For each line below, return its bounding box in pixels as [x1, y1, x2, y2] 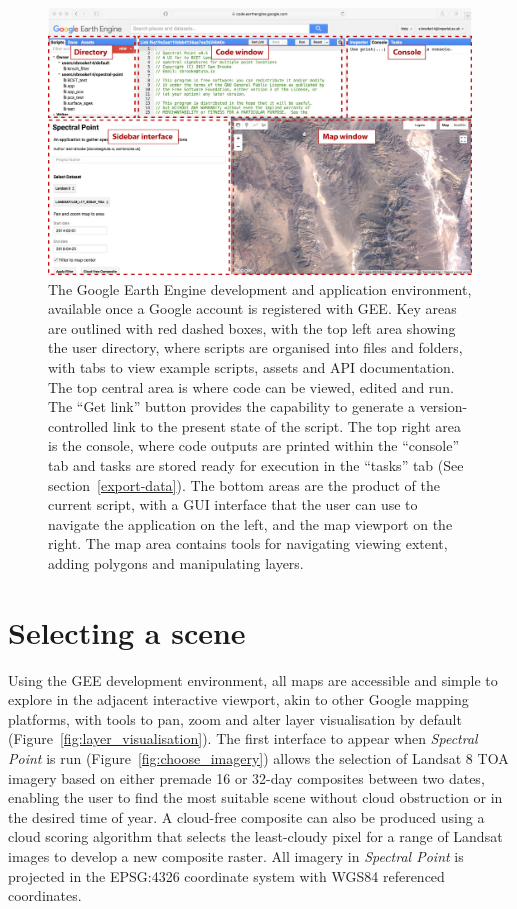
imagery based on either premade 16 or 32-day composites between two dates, [8, 767, 485, 788]
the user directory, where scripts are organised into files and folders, [48, 337, 463, 358]
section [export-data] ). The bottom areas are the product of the [48, 474, 440, 495]
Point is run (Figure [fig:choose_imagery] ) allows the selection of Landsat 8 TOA [8, 748, 509, 769]
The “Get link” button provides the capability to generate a [48, 396, 415, 417]
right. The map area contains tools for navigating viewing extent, [48, 533, 448, 554]
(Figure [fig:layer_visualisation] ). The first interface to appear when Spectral [8, 728, 478, 749]
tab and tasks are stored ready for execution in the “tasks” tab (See [48, 455, 464, 475]
